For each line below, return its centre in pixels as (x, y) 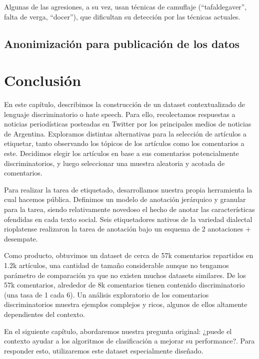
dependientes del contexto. (44, 314)
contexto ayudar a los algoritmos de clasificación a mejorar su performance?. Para (129, 341)
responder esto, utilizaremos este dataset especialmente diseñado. (104, 350)
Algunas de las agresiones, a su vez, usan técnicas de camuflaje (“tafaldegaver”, (125, 6)
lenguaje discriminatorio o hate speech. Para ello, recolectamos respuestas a (120, 114)
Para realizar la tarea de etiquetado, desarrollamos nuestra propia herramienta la (128, 189)
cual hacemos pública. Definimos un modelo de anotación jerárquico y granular (125, 199)
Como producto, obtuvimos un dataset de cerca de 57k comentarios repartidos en (129, 255)
